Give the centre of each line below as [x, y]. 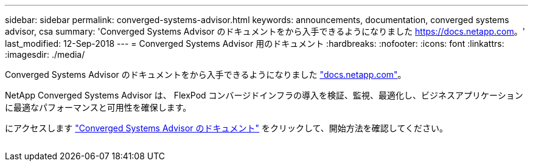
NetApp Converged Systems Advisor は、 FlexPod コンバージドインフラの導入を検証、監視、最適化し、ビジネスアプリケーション [264, 95]
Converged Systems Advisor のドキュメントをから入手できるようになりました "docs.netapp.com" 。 [206, 74]
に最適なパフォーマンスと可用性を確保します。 [98, 107]
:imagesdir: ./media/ [45, 54]
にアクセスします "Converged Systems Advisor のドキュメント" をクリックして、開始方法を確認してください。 [227, 128]
